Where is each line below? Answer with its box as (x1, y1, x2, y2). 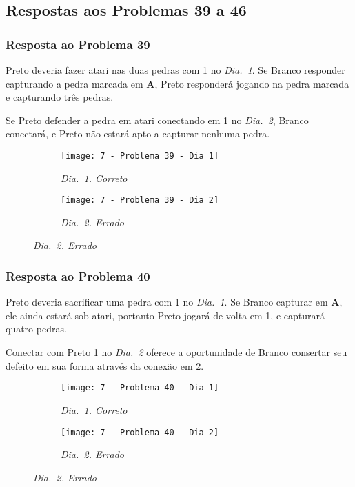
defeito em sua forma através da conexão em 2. (6, 358, 204, 372)
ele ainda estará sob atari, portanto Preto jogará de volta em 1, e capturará (6, 308, 325, 322)
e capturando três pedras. (6, 90, 114, 104)
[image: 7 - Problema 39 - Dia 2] (61, 195, 219, 206)
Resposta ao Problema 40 (6, 267, 150, 284)
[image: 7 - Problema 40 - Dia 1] (61, 383, 219, 393)
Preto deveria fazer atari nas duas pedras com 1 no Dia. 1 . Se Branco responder (6, 63, 345, 77)
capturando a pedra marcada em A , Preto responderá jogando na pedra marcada (6, 76, 349, 90)
